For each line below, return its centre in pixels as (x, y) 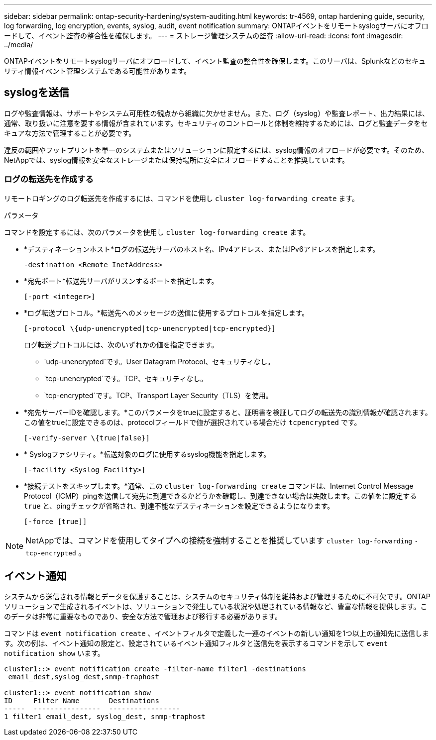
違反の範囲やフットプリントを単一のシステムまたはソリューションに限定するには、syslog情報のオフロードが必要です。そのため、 (216, 150)
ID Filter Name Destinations (82, 701)
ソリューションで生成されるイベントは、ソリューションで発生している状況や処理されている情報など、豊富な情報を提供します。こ (216, 607)
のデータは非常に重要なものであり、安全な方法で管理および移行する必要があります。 (143, 617)
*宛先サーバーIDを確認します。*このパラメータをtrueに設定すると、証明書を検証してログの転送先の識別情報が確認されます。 (228, 412)
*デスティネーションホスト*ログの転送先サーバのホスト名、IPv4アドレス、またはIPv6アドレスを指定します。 (202, 249)
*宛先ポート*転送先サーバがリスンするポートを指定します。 (121, 281)
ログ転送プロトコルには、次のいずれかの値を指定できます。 (121, 344)
